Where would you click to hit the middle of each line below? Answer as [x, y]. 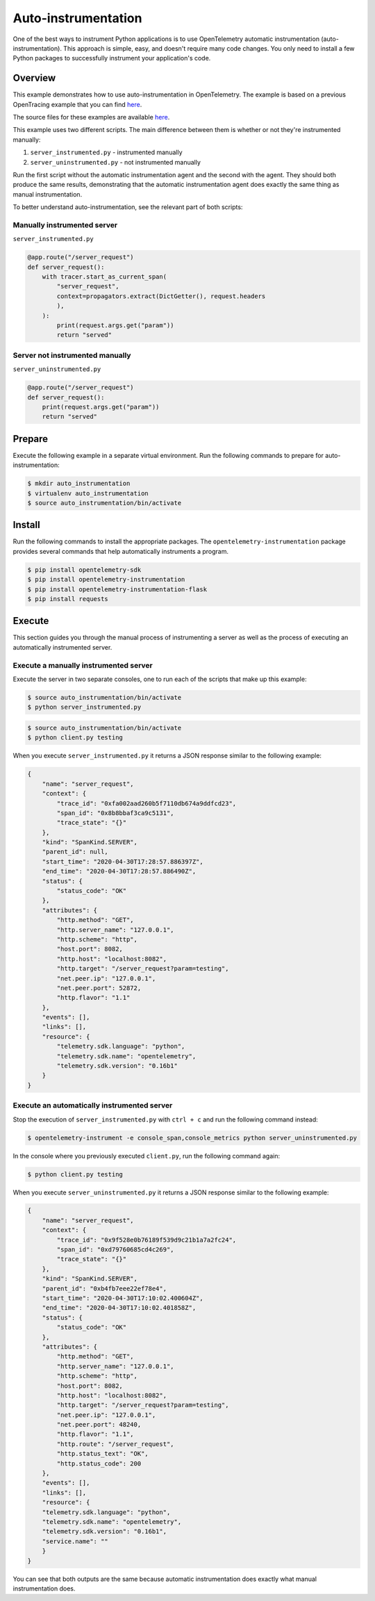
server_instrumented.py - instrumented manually [106, 152]
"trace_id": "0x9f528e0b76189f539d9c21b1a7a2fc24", [147, 1240]
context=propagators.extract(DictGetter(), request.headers [161, 296]
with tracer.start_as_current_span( [104, 277]
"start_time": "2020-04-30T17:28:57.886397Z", [123, 861]
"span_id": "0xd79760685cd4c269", [115, 1250]
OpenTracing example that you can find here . [77, 104]
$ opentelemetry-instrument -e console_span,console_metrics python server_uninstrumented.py [192, 1138]
